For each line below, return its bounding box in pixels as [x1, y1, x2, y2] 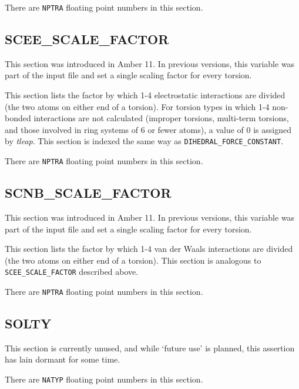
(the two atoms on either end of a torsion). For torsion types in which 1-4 [5, 100, 270, 112]
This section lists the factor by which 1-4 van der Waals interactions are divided [5, 242, 293, 255]
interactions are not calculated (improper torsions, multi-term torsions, [33, 112, 289, 124]
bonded [5, 112, 31, 124]
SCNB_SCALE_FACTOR [5, 184, 172, 202]
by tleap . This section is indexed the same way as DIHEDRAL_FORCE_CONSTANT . [5, 135, 284, 147]
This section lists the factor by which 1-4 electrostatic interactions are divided [5, 89, 285, 101]
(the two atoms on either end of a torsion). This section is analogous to [5, 254, 261, 266]
